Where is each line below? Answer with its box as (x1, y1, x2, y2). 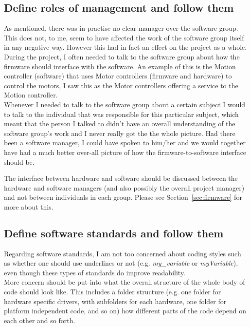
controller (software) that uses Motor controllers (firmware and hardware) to (4, 71, 232, 81)
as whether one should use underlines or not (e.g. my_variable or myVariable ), (4, 258, 238, 268)
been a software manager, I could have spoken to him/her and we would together (4, 137, 246, 148)
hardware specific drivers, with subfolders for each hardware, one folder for (4, 296, 227, 306)
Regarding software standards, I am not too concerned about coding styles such (4, 248, 241, 258)
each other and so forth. (4, 315, 75, 325)
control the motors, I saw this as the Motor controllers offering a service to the (4, 80, 238, 90)
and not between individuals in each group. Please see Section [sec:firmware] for (4, 192, 242, 202)
